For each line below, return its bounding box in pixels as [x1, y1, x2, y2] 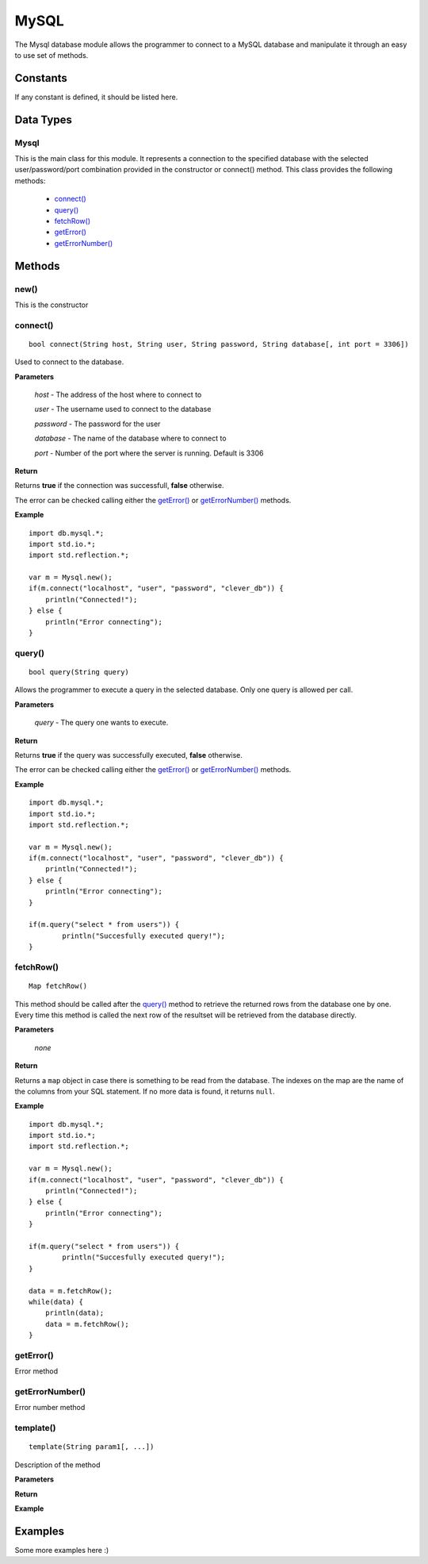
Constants [14, 71, 67, 85]
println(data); [44, 1308, 105, 1317]
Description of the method [14, 1460, 101, 1470]
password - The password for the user [34, 419, 161, 428]
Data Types [14, 113, 73, 126]
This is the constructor [14, 300, 89, 309]
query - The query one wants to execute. [34, 718, 169, 728]
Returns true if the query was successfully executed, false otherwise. [14, 750, 243, 759]
